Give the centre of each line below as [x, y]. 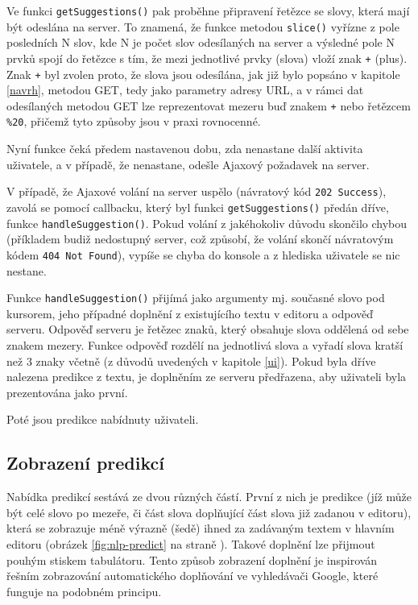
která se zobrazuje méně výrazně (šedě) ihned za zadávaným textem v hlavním [201, 528]
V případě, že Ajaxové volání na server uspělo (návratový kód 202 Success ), [197, 191]
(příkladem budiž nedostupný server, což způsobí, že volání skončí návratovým [200, 239]
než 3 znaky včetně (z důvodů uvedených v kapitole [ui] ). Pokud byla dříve [191, 361]
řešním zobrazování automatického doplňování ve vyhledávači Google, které [192, 576]
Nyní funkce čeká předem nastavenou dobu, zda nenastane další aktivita [185, 149]
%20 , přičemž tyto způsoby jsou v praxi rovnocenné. [134, 121]
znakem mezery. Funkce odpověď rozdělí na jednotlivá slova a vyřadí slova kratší [205, 344]
